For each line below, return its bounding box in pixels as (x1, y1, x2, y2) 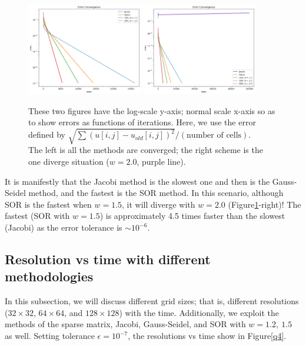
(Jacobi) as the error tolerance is (5, 221, 122, 234)
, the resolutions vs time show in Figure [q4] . (128, 330, 287, 341)
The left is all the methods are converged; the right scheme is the (28, 144, 263, 156)
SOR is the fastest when (5, 198, 92, 210)
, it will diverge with (122, 198, 195, 210)
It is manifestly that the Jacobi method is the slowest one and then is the (5, 175, 270, 187)
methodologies (5, 267, 94, 285)
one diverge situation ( (28, 155, 109, 168)
